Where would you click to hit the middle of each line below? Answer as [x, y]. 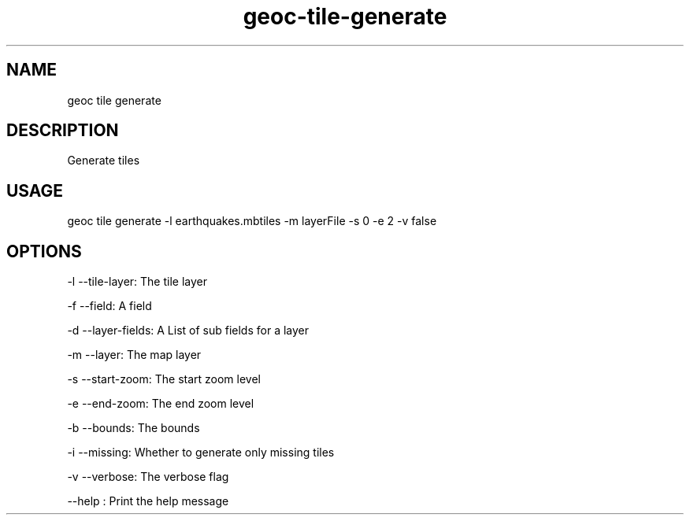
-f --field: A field [109, 306]
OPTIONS [44, 251]
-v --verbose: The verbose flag [148, 477]
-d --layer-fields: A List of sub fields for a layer [188, 331]
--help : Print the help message [148, 501]
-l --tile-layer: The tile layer [137, 282]
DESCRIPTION [63, 131]
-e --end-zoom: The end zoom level [161, 404]
